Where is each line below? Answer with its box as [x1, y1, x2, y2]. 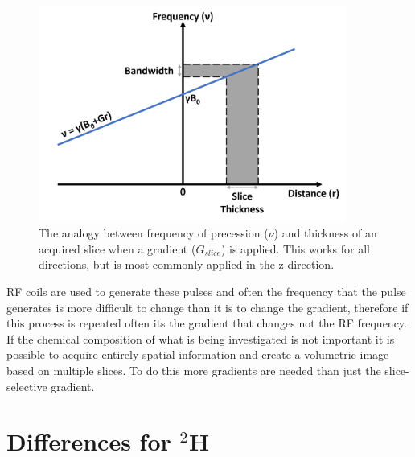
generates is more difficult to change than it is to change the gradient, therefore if [6, 298, 409, 315]
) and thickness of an [273, 224, 377, 241]
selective [6, 377, 47, 394]
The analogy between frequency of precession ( [39, 224, 269, 241]
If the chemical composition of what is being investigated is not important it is [6, 330, 395, 347]
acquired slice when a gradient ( [39, 240, 196, 257]
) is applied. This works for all [220, 240, 370, 257]
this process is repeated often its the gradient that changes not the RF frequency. [6, 315, 407, 331]
